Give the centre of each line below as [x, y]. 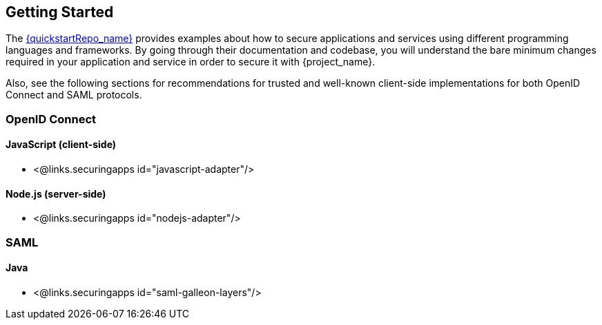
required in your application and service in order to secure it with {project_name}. [191, 62]
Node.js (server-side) [56, 193]
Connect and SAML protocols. [74, 95]
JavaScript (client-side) [61, 145]
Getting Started [60, 12]
